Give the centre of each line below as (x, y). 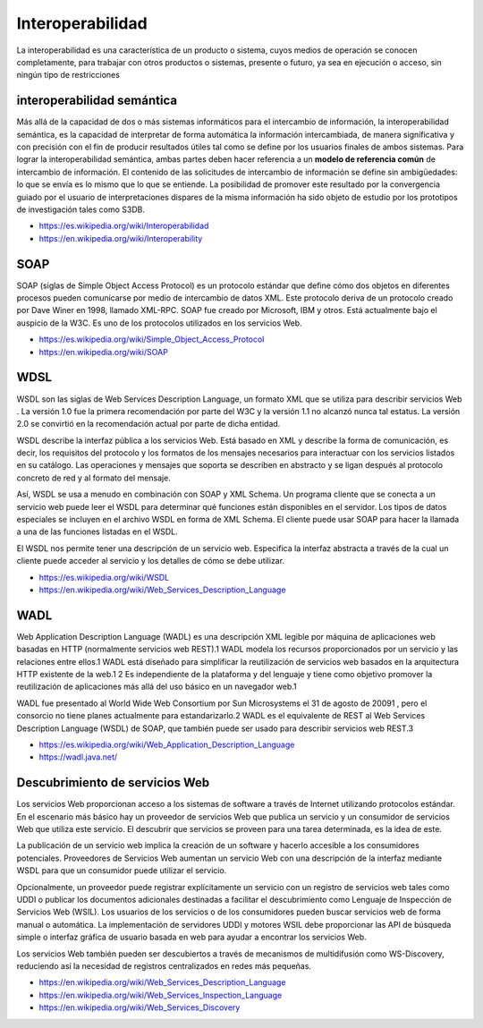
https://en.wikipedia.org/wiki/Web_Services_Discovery (140, 1007)
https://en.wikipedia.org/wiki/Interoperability (121, 238)
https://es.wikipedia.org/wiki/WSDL (104, 577)
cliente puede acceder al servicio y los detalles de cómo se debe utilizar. (151, 561)
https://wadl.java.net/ (78, 757)
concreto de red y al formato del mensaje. (94, 478)
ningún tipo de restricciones (68, 75)
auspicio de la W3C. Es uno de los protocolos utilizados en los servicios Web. (160, 323)
